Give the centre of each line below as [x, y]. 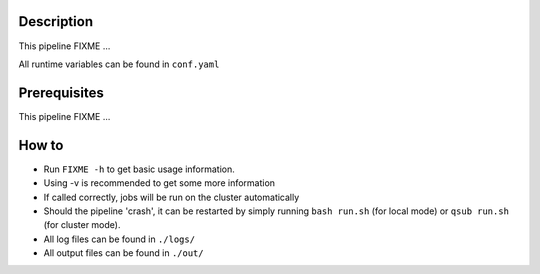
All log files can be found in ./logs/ [119, 239]
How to [41, 145]
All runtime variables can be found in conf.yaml [119, 64]
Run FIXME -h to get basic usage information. [139, 169]
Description [56, 21]
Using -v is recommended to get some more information [159, 183]
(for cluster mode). [82, 225]
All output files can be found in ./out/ [123, 253]
